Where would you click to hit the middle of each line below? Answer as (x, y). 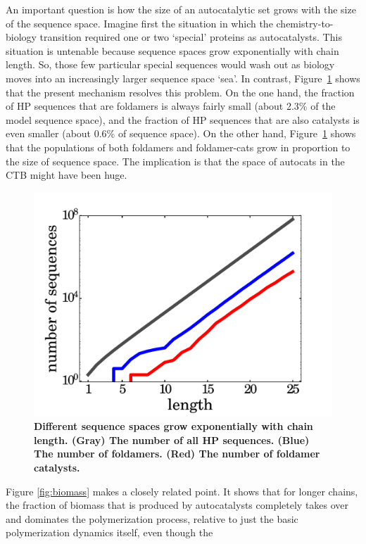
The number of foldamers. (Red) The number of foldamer (177, 454)
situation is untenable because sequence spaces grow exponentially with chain (172, 50)
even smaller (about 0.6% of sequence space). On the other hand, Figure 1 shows (181, 133)
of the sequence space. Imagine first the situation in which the (139, 23)
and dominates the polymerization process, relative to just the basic (152, 518)
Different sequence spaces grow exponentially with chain (173, 426)
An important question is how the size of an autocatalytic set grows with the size (181, 9)
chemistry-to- (305, 23)
